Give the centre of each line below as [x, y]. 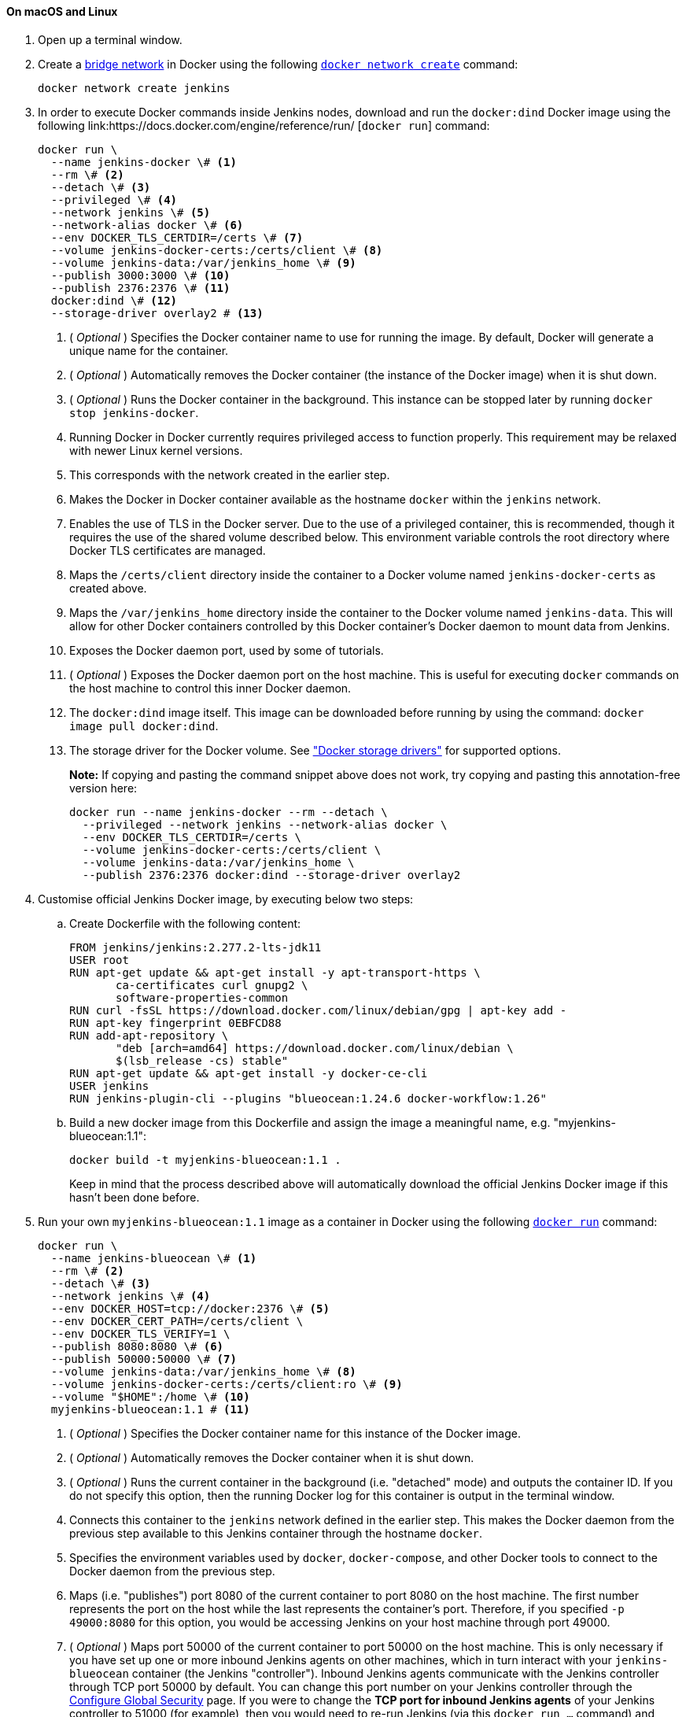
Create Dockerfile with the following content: [185, 923]
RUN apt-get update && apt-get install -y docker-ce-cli [249, 1073]
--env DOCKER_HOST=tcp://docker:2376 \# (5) [190, 1308]
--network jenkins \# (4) [131, 1296]
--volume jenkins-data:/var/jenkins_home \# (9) [203, 262]
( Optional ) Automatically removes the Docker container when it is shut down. [272, 1457]
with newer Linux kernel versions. [156, 450]
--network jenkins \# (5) [131, 212]
